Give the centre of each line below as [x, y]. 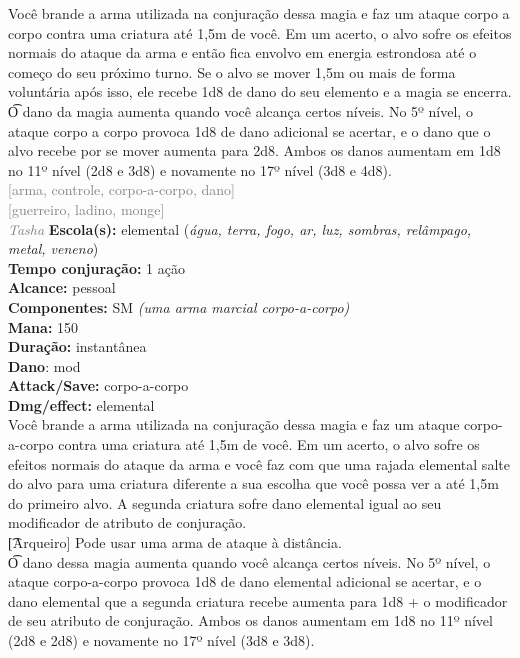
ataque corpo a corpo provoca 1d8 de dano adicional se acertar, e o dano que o [249, 130]
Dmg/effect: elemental [81, 404]
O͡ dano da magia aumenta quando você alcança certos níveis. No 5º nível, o [240, 110]
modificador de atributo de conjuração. [127, 522]
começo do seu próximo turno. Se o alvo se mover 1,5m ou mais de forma [232, 71]
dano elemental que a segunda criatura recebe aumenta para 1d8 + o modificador [258, 600]
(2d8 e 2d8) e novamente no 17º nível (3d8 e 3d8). [161, 640]
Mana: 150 [43, 326]
